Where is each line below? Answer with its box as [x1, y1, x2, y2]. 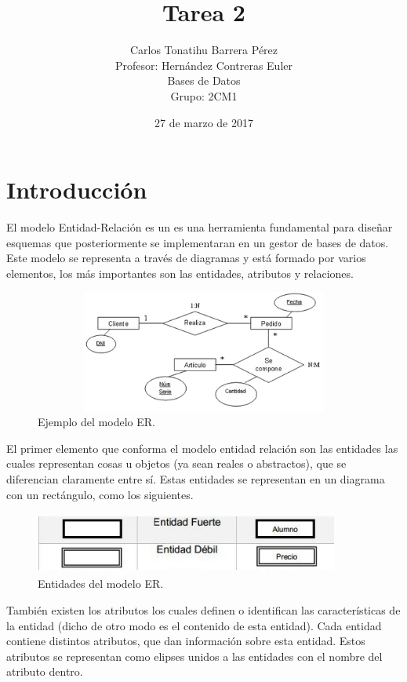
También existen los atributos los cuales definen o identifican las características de [6, 601, 401, 618]
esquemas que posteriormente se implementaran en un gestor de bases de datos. [6, 234, 389, 250]
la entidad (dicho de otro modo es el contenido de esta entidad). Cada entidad [6, 617, 382, 633]
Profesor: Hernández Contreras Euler [115, 57, 293, 73]
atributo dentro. [6, 663, 83, 680]
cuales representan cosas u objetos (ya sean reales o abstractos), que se [6, 455, 347, 472]
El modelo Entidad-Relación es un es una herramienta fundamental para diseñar [6, 219, 393, 235]
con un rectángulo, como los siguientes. [6, 486, 194, 502]
